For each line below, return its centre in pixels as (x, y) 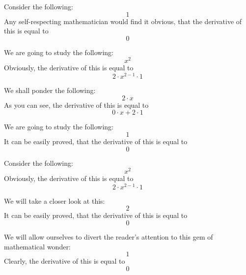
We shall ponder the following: (50, 90)
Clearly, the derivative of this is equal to (65, 261)
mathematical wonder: (37, 246)
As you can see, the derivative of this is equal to (76, 105)
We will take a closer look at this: (55, 200)
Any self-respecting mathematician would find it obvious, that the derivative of (123, 21)
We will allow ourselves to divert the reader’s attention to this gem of (109, 237)
